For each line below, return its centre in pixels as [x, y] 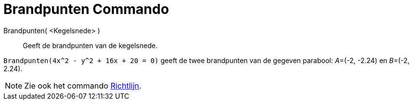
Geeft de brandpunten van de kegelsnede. [90, 45]
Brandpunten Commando [86, 9]
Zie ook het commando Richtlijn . [83, 85]
